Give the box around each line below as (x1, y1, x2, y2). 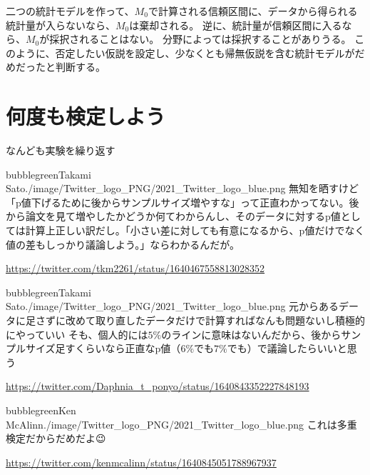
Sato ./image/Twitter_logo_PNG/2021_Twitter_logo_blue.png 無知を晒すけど (6, 181, 359, 196)
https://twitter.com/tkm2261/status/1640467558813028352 (6, 261, 265, 276)
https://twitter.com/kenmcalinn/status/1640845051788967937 (6, 454, 277, 469)
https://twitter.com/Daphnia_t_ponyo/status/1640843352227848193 (6, 379, 309, 394)
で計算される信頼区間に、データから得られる (148, 4, 358, 18)
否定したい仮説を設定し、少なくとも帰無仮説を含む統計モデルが (55, 45, 355, 60)
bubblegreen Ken (6, 403, 76, 417)
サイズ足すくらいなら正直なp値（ (25, 341, 181, 356)
